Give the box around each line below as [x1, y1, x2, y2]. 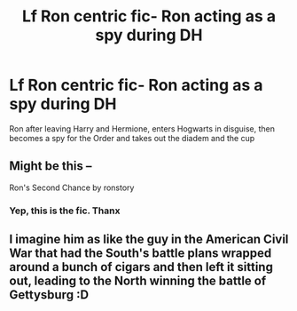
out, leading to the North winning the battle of [9, 274, 267, 289]
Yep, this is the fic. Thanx [9, 204, 121, 217]
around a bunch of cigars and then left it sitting [9, 259, 273, 275]
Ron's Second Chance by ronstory [9, 182, 135, 193]
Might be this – [9, 158, 92, 174]
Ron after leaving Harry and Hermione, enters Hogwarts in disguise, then [9, 123, 276, 134]
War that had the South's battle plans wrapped [9, 246, 272, 261]
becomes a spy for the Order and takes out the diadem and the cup [9, 132, 255, 143]
